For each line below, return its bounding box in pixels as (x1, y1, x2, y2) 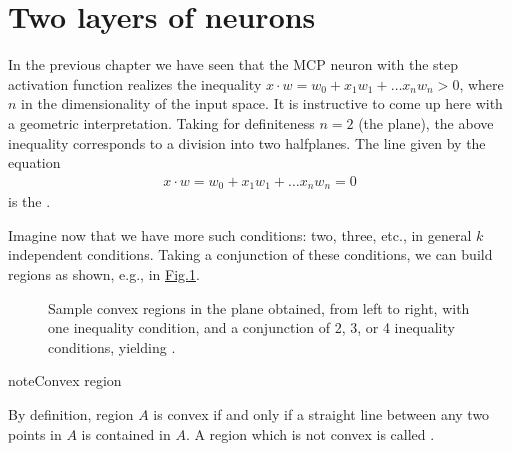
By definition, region (8, 403, 134, 424)
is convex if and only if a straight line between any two (153, 403, 490, 424)
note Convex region (8, 370, 122, 391)
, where (459, 73, 504, 94)
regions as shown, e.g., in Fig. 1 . (8, 263, 200, 284)
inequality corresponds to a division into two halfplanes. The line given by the (8, 132, 486, 153)
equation (8, 152, 61, 173)
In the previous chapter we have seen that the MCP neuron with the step (8, 54, 459, 75)
